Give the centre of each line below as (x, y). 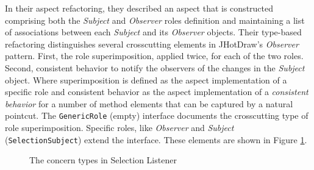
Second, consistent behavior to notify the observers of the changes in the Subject (155, 67)
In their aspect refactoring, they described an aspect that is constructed (139, 8)
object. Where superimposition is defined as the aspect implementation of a (146, 80)
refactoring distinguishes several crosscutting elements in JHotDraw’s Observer (152, 44)
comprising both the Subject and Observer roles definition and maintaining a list (155, 20)
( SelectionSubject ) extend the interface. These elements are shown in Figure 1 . (156, 139)
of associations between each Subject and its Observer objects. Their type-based (153, 32)
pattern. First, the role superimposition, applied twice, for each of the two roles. (154, 56)
